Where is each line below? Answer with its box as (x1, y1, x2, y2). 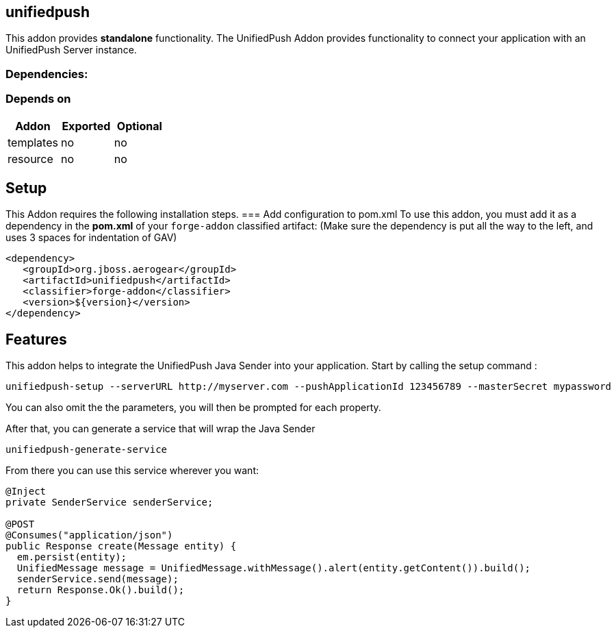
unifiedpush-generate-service (5, 444, 168, 456)
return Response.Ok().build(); (16, 584, 185, 596)
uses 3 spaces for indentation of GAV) (5, 232, 177, 244)
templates (8, 135, 58, 149)
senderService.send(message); (16, 573, 179, 585)
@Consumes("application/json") (5, 530, 173, 541)
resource (8, 151, 53, 166)
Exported (62, 119, 111, 133)
